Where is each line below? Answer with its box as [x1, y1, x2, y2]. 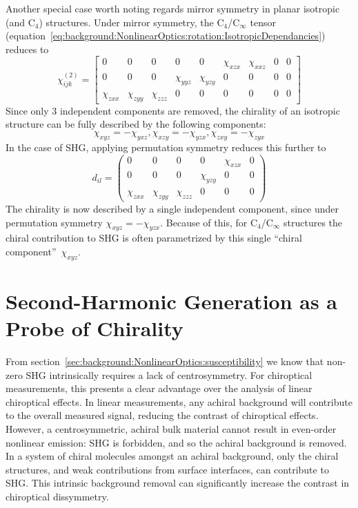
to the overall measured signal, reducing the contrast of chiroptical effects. [6, 408, 319, 422]
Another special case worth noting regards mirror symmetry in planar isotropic [6, 1, 340, 15]
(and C [6, 14, 35, 29]
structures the [284, 215, 343, 229]
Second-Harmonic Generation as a [6, 286, 338, 315]
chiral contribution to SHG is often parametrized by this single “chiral [6, 231, 302, 245]
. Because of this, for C [160, 215, 257, 229]
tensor [250, 14, 277, 29]
